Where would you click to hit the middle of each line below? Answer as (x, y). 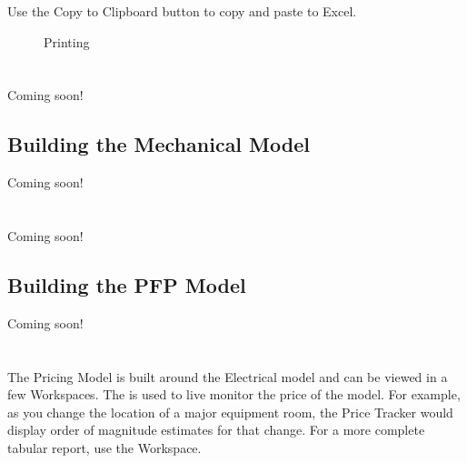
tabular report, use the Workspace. (104, 447)
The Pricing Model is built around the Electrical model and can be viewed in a (228, 376)
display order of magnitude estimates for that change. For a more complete (216, 430)
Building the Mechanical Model (159, 144)
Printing (67, 41)
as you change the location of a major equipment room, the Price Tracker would (230, 412)
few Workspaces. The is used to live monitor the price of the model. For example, (234, 394)
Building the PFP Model (127, 284)
